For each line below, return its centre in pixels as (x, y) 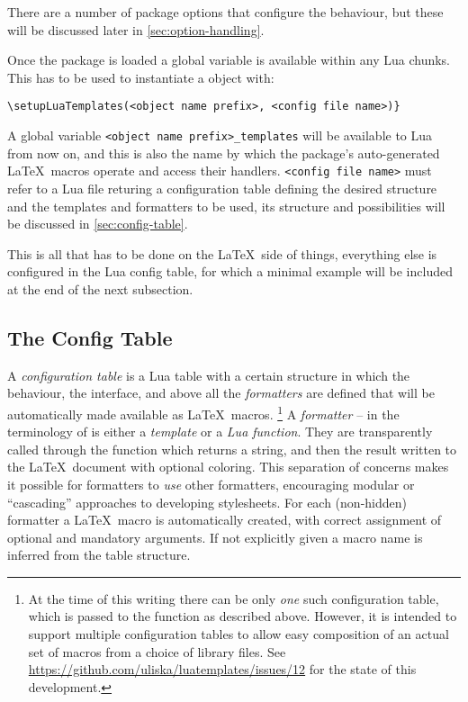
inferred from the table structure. (99, 555)
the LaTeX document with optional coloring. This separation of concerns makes (228, 467)
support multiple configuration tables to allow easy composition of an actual (238, 634)
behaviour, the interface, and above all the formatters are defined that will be (221, 393)
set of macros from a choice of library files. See (157, 651)
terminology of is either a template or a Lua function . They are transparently (220, 432)
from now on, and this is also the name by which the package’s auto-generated (224, 153)
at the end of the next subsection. (100, 288)
